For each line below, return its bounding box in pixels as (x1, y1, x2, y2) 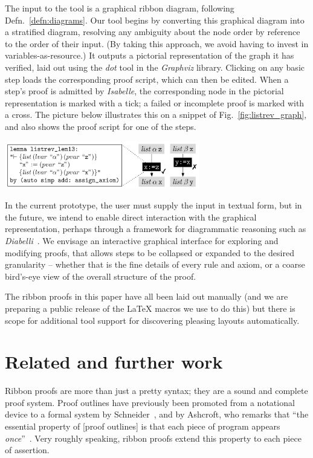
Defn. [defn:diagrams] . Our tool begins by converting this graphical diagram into (5, 13, 305, 26)
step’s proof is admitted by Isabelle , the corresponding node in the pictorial (5, 85, 284, 97)
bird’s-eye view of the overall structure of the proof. (5, 269, 196, 282)
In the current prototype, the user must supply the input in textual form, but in (5, 199, 302, 211)
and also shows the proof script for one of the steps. (5, 120, 196, 132)
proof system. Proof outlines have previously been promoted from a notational (5, 396, 295, 408)
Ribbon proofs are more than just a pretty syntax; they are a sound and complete (5, 384, 308, 397)
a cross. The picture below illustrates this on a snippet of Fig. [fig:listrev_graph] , (5, 108, 307, 121)
